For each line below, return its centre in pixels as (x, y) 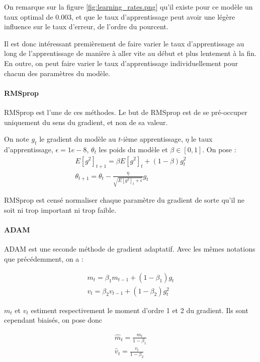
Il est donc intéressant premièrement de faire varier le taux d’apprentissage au (124, 43)
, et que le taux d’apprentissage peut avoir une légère (153, 16)
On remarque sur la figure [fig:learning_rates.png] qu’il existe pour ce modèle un (128, 7)
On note (17, 139)
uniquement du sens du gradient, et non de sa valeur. (86, 122)
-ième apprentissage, (152, 139)
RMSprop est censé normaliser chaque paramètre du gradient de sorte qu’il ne (124, 200)
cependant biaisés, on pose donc (53, 320)
